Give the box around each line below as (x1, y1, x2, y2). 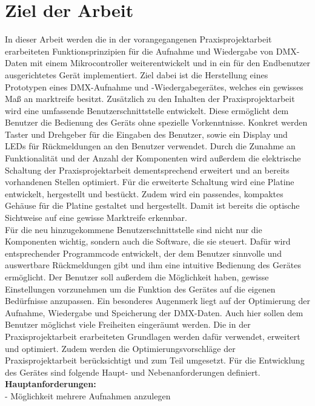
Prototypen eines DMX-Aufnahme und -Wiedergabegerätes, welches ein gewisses (5, 80, 303, 93)
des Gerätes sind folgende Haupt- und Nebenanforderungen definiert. (5, 365, 260, 378)
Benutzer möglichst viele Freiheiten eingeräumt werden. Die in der (5, 318, 251, 331)
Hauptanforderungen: (5, 377, 96, 390)
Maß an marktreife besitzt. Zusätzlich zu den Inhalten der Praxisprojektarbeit (5, 92, 295, 105)
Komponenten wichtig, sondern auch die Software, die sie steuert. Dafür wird (5, 235, 291, 248)
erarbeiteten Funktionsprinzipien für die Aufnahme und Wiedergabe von (5, 44, 274, 57)
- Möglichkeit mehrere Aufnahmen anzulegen (5, 389, 171, 402)
